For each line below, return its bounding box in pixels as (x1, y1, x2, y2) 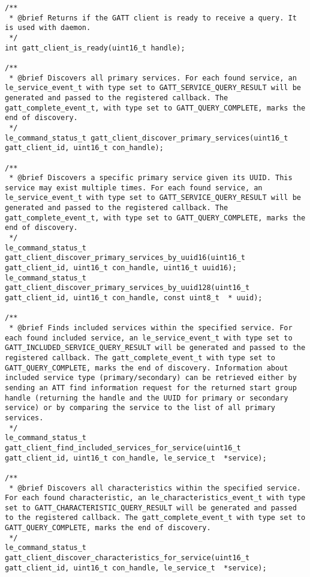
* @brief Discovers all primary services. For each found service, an (9, 73, 297, 82)
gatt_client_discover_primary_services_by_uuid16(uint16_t (5, 253, 245, 262)
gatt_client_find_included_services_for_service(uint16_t (5, 443, 241, 452)
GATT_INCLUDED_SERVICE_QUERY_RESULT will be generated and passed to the (5, 343, 306, 352)
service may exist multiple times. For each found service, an (5, 183, 263, 192)
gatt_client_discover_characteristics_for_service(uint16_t (5, 554, 250, 563)
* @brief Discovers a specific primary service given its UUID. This (9, 174, 293, 183)
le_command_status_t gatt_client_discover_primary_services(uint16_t (5, 133, 288, 142)
